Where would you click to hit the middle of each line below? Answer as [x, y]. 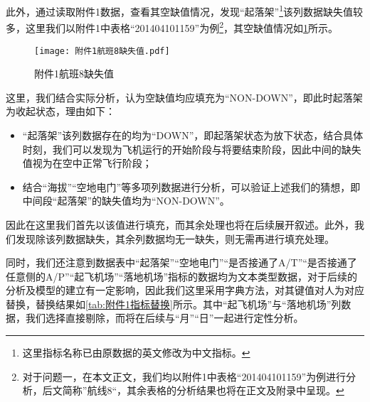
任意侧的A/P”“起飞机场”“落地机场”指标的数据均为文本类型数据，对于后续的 [182, 276]
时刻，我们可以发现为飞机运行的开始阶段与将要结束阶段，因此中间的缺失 [192, 149]
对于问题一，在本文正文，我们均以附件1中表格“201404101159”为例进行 [184, 376]
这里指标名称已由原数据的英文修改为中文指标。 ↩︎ [136, 353]
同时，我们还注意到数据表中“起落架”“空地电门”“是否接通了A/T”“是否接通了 [181, 262]
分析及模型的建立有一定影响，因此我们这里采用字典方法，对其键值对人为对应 [185, 290]
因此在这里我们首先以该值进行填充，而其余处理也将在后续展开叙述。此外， [180, 224]
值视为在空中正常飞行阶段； [87, 163]
